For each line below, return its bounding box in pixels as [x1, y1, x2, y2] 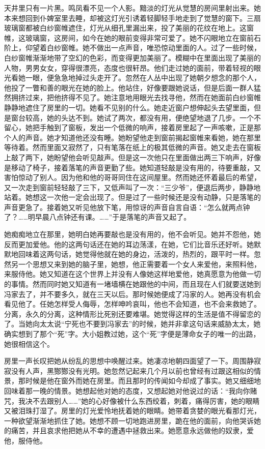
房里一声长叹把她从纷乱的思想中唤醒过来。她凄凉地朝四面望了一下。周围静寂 [4, 355, 261, 366]
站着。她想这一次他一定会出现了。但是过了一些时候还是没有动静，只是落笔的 [4, 192, 261, 202]
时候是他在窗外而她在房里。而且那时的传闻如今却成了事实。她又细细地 [25, 375, 261, 386]
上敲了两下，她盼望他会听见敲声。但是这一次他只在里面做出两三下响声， [4, 152, 247, 162]
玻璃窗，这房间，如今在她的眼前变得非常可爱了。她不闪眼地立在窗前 [25, 32, 254, 43]
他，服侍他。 [4, 435, 47, 445]
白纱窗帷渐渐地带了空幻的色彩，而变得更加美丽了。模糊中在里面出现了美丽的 [4, 52, 261, 63]
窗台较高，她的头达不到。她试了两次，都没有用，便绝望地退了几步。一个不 [11, 112, 261, 123]
